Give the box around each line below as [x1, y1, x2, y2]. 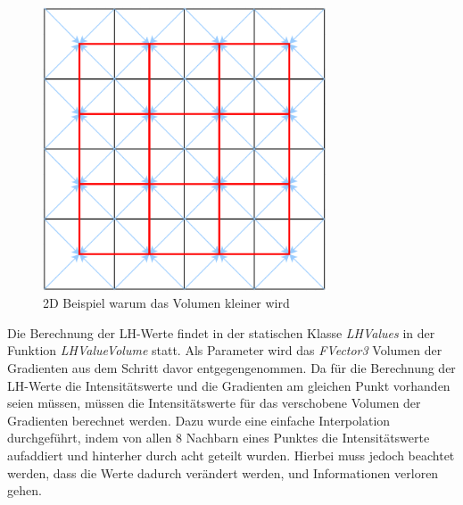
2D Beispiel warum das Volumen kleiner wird [43, 294, 290, 312]
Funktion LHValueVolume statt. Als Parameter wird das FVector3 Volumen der [7, 341, 442, 360]
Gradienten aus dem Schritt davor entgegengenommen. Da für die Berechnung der [7, 358, 456, 377]
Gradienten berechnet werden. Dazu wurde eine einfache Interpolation [7, 410, 391, 429]
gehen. [7, 481, 42, 500]
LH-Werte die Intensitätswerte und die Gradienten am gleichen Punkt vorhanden [7, 376, 451, 394]
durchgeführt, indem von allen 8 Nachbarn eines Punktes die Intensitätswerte [7, 428, 430, 447]
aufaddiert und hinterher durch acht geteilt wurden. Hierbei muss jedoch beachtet [7, 445, 455, 464]
